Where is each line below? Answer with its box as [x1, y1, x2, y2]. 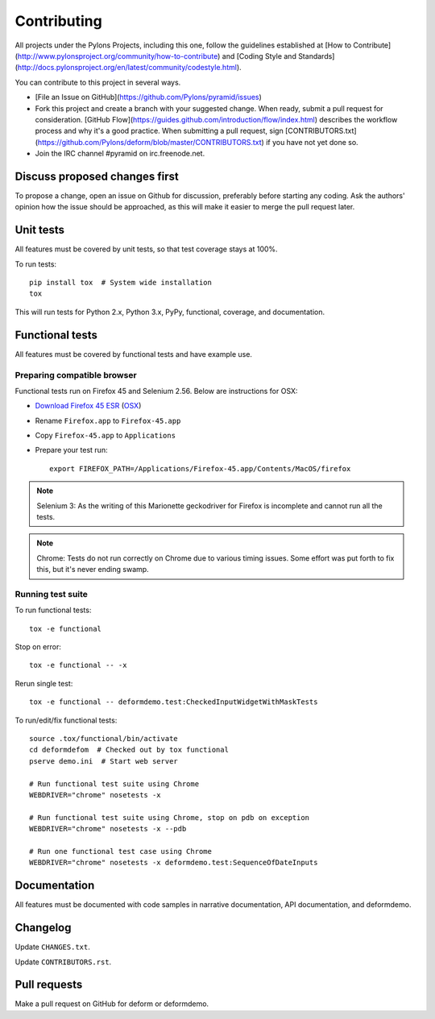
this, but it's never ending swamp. [36, 565, 149, 574]
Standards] [298, 51, 335, 60]
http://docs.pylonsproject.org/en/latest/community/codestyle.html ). [17, 63, 242, 72]
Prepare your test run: [35, 445, 108, 455]
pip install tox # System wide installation [29, 278, 213, 288]
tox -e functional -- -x [29, 661, 127, 670]
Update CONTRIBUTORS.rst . [14, 957, 112, 967]
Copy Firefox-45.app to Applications [35, 431, 176, 441]
